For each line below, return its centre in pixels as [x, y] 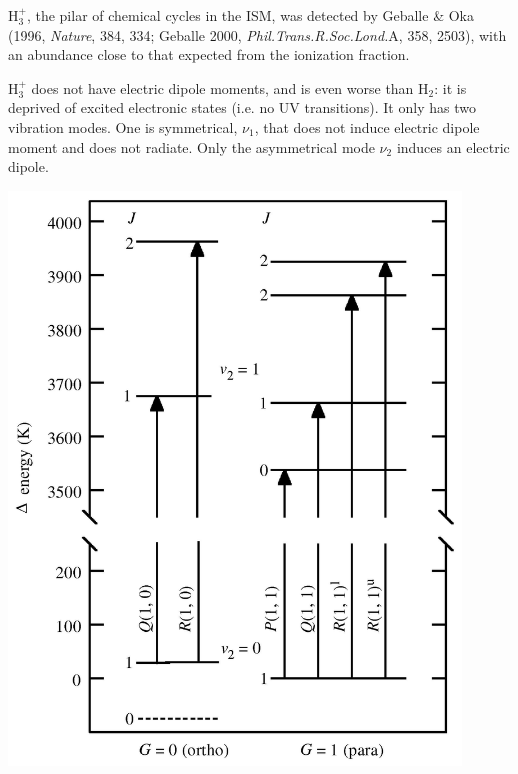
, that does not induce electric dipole [367, 126]
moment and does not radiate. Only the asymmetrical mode [191, 146]
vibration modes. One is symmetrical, [123, 126]
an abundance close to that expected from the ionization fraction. [209, 54]
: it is [450, 87]
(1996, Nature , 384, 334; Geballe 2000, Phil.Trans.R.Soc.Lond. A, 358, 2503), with [257, 34]
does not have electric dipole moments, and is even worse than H [230, 87]
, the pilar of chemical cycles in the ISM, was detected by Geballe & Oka [250, 15]
